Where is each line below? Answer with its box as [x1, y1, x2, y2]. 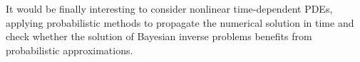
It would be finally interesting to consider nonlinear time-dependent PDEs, [6, 1, 333, 15]
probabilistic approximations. [6, 42, 133, 57]
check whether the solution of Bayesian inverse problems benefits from [6, 29, 312, 44]
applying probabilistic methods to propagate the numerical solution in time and [6, 15, 354, 30]
